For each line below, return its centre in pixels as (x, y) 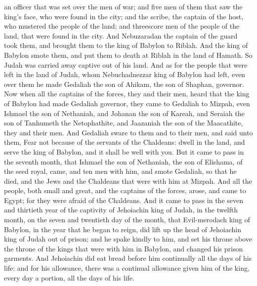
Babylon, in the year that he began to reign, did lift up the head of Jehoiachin (123, 229)
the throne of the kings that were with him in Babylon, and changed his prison (124, 248)
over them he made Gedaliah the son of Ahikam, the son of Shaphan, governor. (124, 84)
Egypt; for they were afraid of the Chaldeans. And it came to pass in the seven (124, 200)
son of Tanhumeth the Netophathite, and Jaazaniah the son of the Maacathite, (124, 123)
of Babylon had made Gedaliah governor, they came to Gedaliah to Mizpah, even (127, 103)
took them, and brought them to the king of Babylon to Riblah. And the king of (126, 45)
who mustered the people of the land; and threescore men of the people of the (122, 26)
